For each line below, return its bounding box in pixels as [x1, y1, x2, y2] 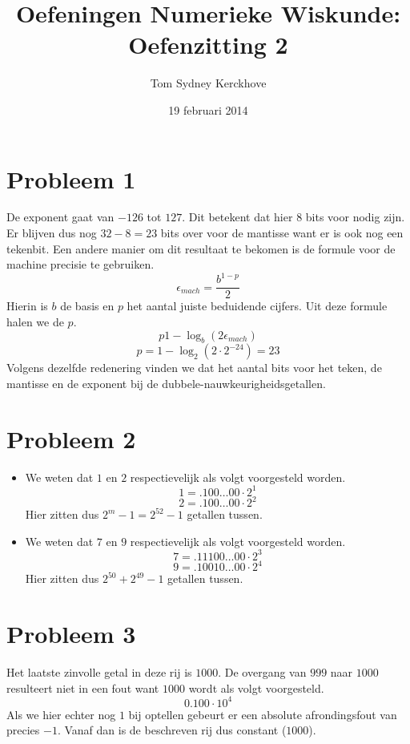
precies [6, 722, 40, 738]
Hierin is [6, 297, 48, 314]
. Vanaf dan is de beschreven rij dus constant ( [57, 722, 287, 738]
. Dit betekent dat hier [182, 208, 293, 225]
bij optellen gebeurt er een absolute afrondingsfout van [128, 706, 397, 722]
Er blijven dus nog [6, 224, 97, 241]
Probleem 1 [6, 162, 136, 195]
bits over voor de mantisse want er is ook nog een [160, 224, 404, 241]
